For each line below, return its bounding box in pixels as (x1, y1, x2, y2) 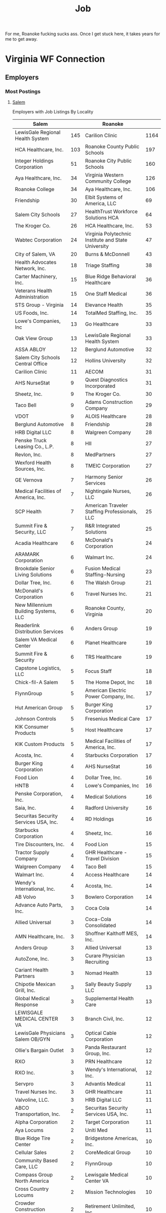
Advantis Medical (85, 1080, 125, 1087)
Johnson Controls (14, 716, 56, 723)
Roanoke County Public (85, 143, 140, 150)
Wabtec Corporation (14, 237, 62, 243)
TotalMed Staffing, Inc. (85, 310, 138, 317)
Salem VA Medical (14, 636, 57, 643)
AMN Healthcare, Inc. (14, 933, 65, 940)
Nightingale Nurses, (85, 488, 131, 495)
